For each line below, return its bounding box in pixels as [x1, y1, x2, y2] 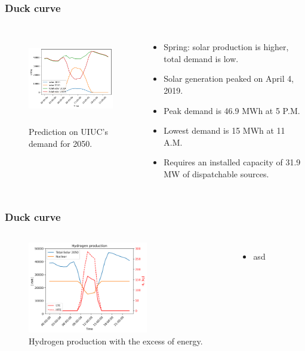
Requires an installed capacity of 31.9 [164, 156, 301, 168]
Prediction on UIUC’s [29, 125, 108, 137]
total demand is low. [164, 52, 239, 64]
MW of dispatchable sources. [164, 167, 269, 180]
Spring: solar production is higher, [164, 41, 289, 53]
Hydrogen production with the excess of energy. [29, 334, 203, 347]
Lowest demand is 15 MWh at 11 [164, 124, 285, 137]
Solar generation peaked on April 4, [164, 72, 294, 85]
